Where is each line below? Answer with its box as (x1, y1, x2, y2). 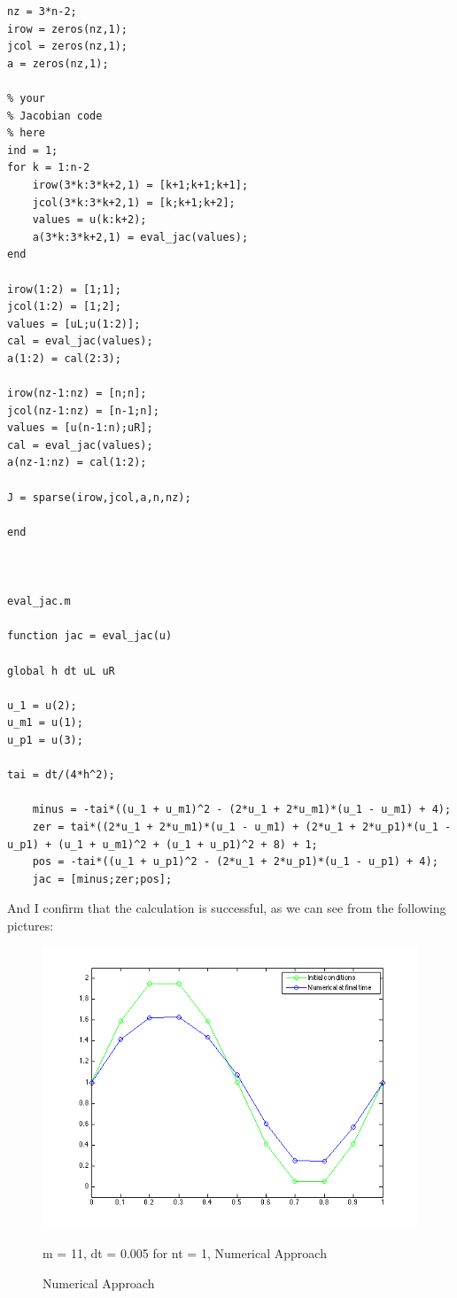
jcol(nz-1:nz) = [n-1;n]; (7, 404, 159, 417)
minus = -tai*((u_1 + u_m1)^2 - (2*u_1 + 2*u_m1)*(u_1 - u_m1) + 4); (32, 803, 452, 816)
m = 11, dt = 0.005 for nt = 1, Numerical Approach (43, 1244, 327, 1263)
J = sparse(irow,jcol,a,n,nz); (7, 491, 191, 504)
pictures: (7, 916, 54, 934)
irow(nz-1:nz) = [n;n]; (7, 387, 147, 400)
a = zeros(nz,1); (7, 57, 109, 70)
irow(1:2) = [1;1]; (7, 282, 121, 296)
